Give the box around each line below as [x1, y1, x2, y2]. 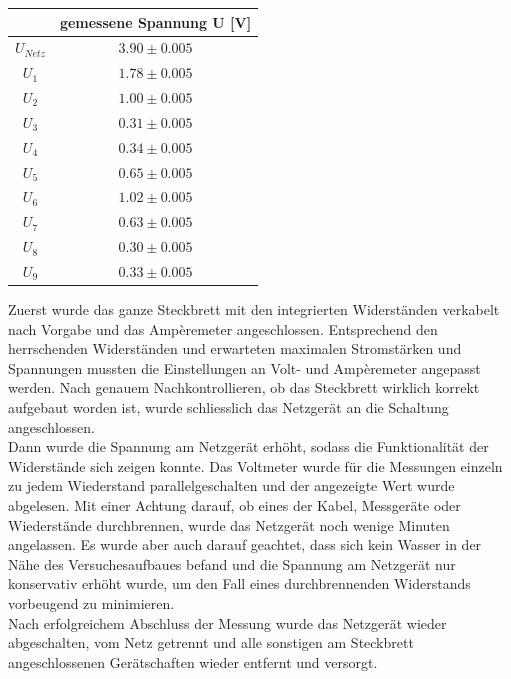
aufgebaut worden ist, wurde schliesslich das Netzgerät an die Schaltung [8, 397, 449, 417]
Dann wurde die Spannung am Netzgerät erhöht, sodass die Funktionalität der [8, 436, 489, 457]
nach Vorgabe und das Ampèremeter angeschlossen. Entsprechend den [8, 318, 438, 339]
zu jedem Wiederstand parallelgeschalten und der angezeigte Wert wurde [8, 475, 455, 496]
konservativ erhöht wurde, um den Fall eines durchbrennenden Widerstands [8, 573, 471, 594]
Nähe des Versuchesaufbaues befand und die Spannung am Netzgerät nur [8, 553, 456, 574]
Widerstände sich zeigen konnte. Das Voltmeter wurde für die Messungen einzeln [8, 455, 503, 476]
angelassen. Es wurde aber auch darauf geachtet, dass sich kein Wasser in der [8, 534, 482, 555]
